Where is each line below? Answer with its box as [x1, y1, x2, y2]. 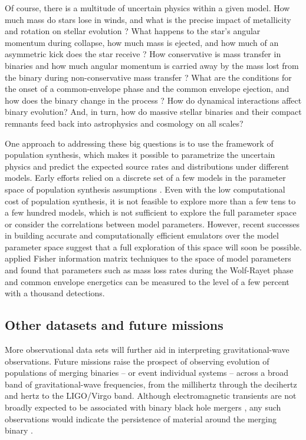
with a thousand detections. [5, 287, 105, 299]
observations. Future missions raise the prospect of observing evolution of [5, 355, 269, 367]
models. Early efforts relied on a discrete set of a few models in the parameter [5, 171, 286, 184]
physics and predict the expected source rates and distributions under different [5, 160, 289, 172]
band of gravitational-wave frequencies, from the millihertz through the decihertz [5, 378, 297, 390]
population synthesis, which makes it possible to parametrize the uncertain [5, 148, 275, 161]
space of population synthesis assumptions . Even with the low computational [5, 183, 285, 195]
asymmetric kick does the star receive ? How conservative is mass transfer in [5, 48, 281, 60]
